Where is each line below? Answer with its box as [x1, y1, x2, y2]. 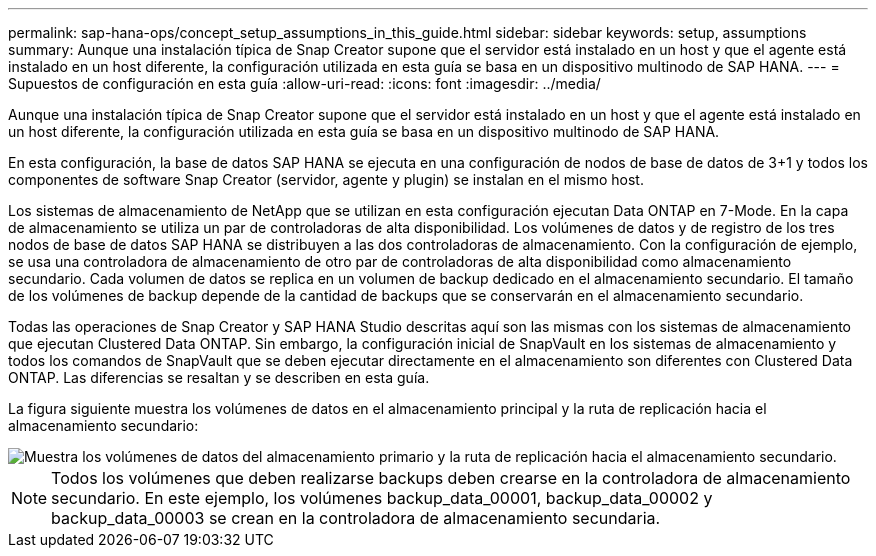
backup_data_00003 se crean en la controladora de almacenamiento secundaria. [51, 508, 661, 528]
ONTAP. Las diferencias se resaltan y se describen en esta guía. [8, 369, 430, 386]
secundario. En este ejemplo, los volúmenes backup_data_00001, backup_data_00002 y [51, 488, 713, 508]
